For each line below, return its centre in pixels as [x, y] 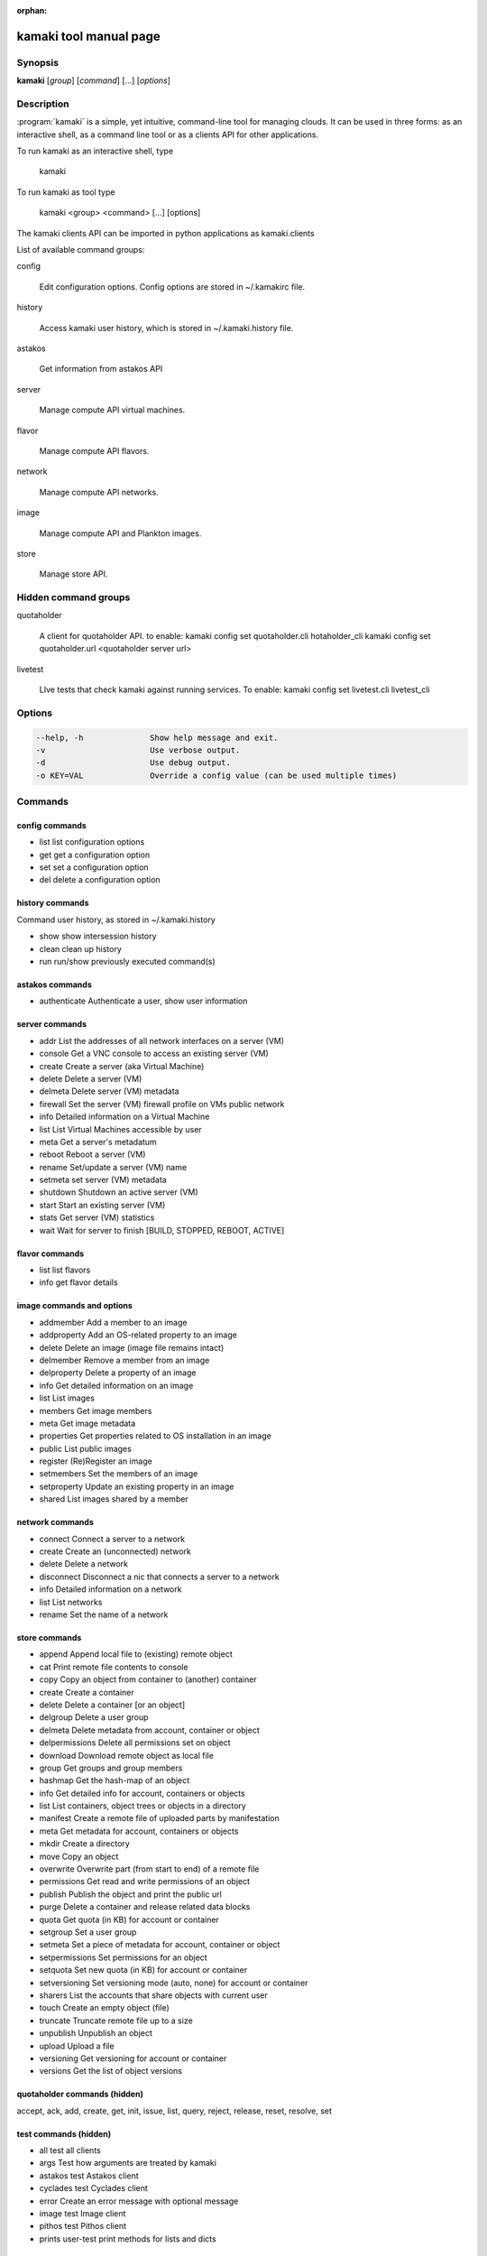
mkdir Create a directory [84, 1844]
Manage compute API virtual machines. [112, 410]
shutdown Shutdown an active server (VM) [119, 1192]
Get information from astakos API [101, 369]
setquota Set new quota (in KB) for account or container [143, 1970]
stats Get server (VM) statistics [97, 1217]
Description [43, 104]
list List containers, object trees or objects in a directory [143, 1806]
